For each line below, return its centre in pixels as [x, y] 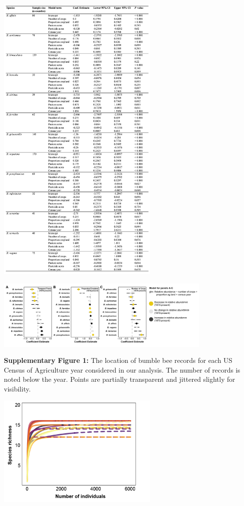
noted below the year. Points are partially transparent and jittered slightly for [120, 379]
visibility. [17, 388]
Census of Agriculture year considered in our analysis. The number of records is [122, 369]
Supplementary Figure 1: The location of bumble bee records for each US [118, 360]
